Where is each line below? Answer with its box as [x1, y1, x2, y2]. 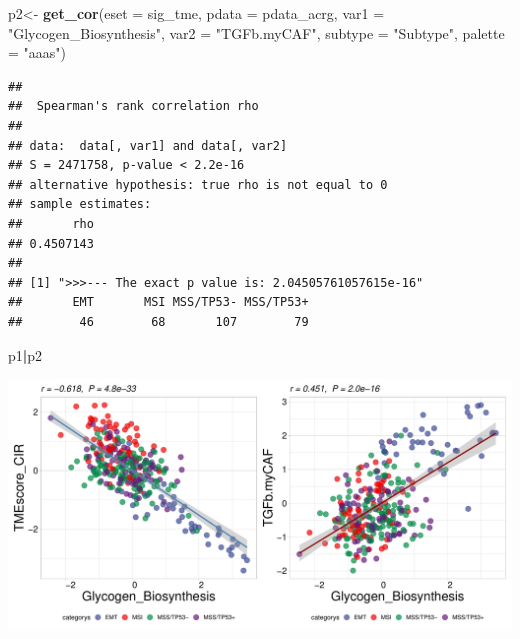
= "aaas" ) [8, 42, 67, 63]
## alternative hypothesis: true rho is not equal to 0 [8, 177, 388, 192]
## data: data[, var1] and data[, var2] [8, 138, 288, 153]
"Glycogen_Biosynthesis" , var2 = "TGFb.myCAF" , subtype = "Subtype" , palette [8, 22, 505, 43]
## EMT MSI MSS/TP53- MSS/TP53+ [8, 295, 309, 310]
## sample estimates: [8, 197, 152, 212]
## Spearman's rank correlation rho [8, 99, 259, 114]
